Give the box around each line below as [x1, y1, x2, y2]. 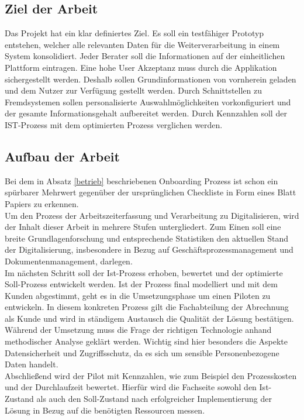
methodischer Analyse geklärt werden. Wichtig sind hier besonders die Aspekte [5, 335, 288, 347]
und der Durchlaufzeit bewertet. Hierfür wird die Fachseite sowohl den [5, 381, 257, 393]
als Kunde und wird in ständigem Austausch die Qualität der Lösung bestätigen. [5, 312, 294, 324]
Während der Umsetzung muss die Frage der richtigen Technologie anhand [5, 323, 272, 336]
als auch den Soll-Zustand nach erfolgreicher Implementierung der [36, 393, 272, 405]
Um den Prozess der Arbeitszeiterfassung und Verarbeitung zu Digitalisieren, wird [5, 209, 299, 221]
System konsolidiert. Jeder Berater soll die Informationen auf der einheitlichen [5, 50, 285, 62]
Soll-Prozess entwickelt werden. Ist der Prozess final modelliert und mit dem [5, 278, 278, 290]
